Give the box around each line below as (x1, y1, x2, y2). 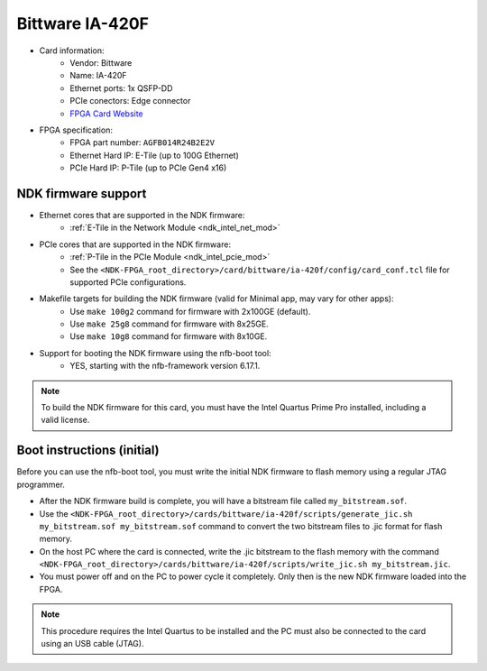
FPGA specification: (39, 124, 113, 135)
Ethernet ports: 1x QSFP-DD (69, 82, 173, 94)
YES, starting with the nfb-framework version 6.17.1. (69, 361, 261, 372)
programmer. (16, 479, 65, 490)
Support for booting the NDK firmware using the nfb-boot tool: (39, 347, 271, 358)
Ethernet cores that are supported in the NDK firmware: (39, 209, 245, 220)
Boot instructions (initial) (16, 443, 160, 458)
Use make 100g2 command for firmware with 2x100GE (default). (69, 306, 311, 317)
